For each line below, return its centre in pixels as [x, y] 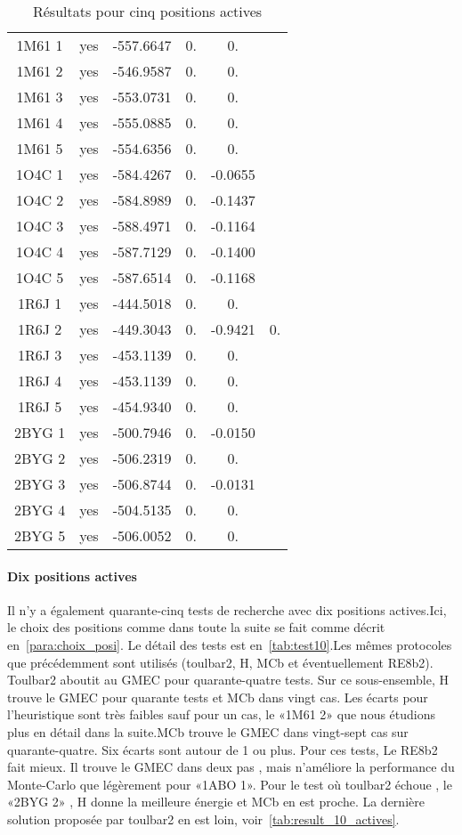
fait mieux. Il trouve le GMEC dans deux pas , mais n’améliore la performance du [231, 767]
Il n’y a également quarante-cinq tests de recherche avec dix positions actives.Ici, [227, 609]
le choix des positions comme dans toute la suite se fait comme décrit [196, 627]
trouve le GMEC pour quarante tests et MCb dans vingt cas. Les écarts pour [218, 697]
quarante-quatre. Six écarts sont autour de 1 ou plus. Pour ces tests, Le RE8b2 [223, 749]
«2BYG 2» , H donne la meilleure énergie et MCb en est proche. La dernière [216, 802]
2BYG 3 [40, 484]
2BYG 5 [40, 535]
